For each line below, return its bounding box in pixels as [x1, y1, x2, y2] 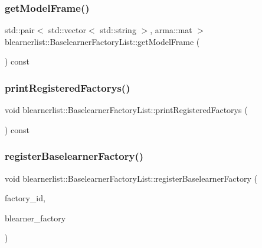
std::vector [48, 24, 86, 36]
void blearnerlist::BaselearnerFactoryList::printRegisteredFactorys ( [5, 104, 248, 116]
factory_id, [5, 192, 45, 204]
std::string [100, 24, 136, 36]
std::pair [5, 24, 35, 36]
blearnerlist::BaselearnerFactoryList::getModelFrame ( [5, 35, 200, 47]
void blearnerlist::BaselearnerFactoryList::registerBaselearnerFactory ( [5, 172, 257, 184]
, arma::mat [150, 24, 192, 36]
